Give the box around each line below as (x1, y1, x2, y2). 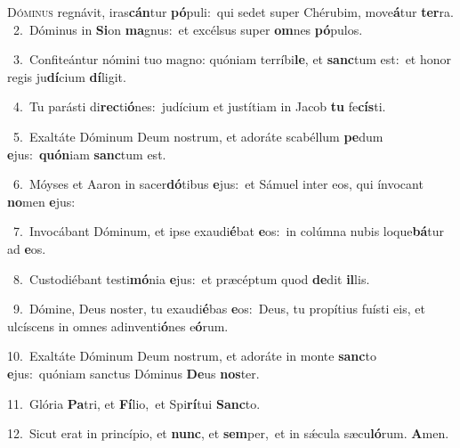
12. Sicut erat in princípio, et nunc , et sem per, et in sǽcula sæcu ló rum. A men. (7, 424, 449, 443)
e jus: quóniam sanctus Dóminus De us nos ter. (7, 363, 260, 382)
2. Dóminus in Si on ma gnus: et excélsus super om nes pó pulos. (12, 20, 363, 38)
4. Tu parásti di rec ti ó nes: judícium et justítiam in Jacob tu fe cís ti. (12, 97, 386, 116)
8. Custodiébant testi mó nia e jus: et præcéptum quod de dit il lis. (12, 269, 370, 288)
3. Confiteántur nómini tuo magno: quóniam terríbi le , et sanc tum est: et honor (12, 50, 452, 69)
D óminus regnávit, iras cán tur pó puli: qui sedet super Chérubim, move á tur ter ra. (7, 3, 454, 20)
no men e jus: (7, 191, 76, 210)
